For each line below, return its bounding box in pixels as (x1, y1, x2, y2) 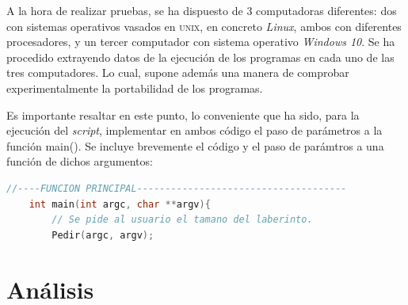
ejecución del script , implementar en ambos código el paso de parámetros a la (6, 122, 383, 139)
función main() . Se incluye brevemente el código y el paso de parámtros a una (6, 137, 384, 154)
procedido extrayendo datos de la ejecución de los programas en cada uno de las (6, 48, 395, 65)
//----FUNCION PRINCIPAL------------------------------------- (6, 182, 347, 194)
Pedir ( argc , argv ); (51, 229, 154, 241)
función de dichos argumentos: (6, 153, 153, 170)
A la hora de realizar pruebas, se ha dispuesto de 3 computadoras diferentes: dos (6, 2, 397, 18)
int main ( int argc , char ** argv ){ (29, 198, 211, 210)
